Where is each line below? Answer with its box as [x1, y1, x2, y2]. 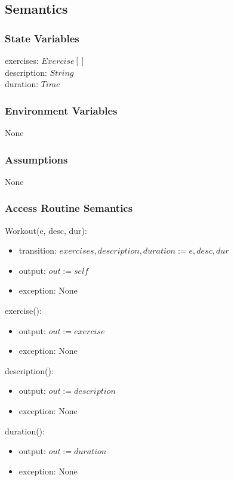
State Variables [5, 30, 79, 45]
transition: [19, 244, 57, 257]
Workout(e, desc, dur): [5, 224, 87, 236]
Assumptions [5, 152, 68, 166]
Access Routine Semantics [5, 201, 133, 215]
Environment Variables [5, 103, 118, 118]
